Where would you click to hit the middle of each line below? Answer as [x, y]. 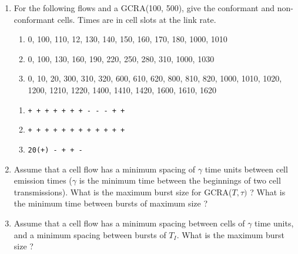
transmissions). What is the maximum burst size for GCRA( [123, 192]
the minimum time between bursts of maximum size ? [111, 203]
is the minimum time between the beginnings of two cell [180, 180]
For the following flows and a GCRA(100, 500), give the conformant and [144, 8]
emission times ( [43, 180]
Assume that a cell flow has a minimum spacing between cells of [129, 223]
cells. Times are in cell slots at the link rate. [137, 19]
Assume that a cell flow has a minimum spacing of [105, 169]
